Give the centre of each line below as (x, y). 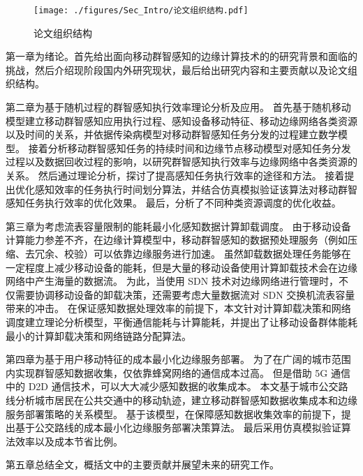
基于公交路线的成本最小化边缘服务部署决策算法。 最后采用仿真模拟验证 (178, 427)
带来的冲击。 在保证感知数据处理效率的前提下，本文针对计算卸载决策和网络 (178, 308)
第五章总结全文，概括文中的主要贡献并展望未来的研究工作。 (142, 464)
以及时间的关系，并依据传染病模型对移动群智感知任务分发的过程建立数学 (172, 134)
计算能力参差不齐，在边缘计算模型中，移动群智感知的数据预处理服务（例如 (177, 240)
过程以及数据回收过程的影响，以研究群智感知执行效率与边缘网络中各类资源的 (181, 162)
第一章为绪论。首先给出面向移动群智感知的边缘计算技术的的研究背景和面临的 (181, 56)
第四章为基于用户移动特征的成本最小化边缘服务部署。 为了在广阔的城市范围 (178, 359)
